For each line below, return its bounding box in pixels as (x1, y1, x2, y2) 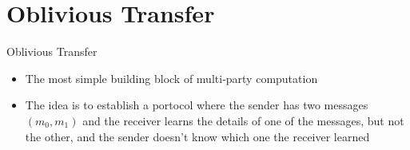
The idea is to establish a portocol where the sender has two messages (25, 97, 368, 113)
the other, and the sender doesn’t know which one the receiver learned (25, 128, 370, 144)
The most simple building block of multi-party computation (25, 69, 318, 86)
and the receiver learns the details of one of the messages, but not (82, 112, 404, 128)
